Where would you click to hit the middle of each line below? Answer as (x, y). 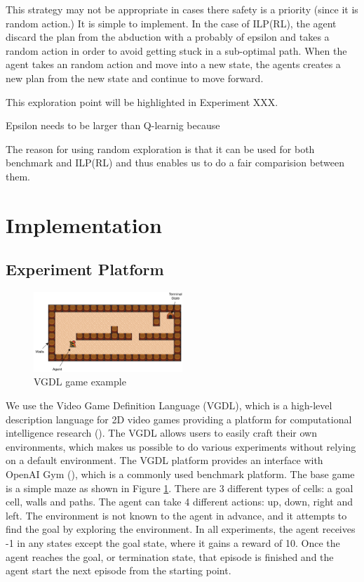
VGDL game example (80, 382)
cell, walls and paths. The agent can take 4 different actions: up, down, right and (179, 502)
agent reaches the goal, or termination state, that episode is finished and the (170, 556)
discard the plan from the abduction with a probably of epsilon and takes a (168, 37)
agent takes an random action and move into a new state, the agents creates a (173, 64)
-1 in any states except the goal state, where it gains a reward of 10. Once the (173, 542)
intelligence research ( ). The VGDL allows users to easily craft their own (161, 433)
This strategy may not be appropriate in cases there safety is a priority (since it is (182, 9)
